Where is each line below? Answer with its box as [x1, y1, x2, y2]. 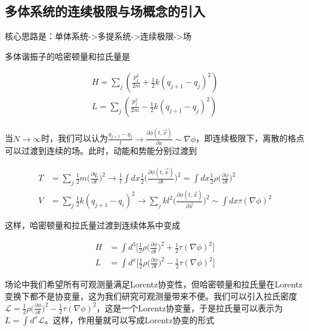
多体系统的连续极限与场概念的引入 [5, 2, 205, 20]
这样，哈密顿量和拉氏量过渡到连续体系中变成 [5, 219, 180, 231]
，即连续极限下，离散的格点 [196, 132, 305, 144]
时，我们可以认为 [41, 132, 108, 144]
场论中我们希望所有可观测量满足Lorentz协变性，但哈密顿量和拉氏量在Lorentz [5, 278, 303, 290]
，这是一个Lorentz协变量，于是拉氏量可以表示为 [96, 301, 283, 314]
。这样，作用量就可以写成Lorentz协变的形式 [44, 313, 215, 326]
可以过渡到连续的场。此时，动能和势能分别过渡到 [5, 144, 197, 157]
